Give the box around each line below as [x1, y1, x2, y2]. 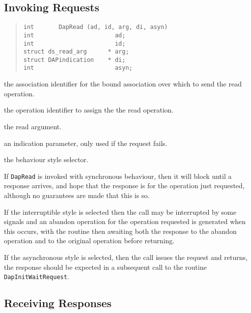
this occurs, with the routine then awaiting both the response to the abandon [4, 226, 237, 236]
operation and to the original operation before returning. [4, 235, 175, 246]
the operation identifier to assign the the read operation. [4, 105, 174, 115]
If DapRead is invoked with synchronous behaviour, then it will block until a [4, 171, 232, 181]
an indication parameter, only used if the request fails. [4, 138, 167, 148]
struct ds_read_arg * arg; [23, 48, 129, 56]
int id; [23, 40, 126, 47]
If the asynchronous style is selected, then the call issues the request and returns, [4, 252, 248, 262]
